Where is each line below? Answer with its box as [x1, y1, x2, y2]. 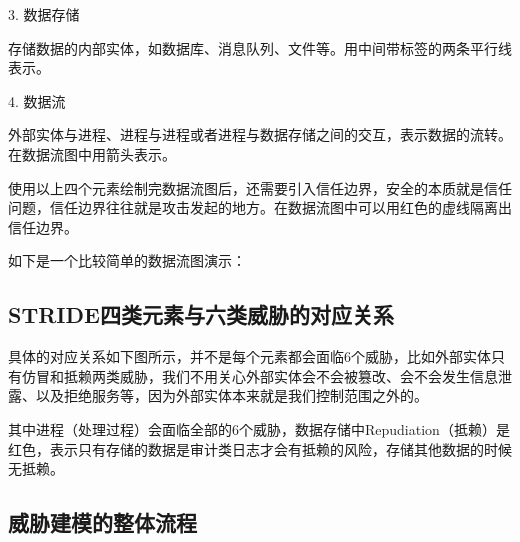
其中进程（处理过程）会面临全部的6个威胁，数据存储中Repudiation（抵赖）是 [8, 418, 510, 439]
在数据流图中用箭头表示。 [8, 143, 176, 164]
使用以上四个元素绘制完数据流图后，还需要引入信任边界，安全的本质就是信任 [8, 177, 512, 198]
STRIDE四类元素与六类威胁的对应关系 [8, 299, 394, 330]
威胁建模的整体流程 [8, 507, 197, 538]
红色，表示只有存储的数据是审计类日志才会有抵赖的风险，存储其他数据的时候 [8, 438, 512, 459]
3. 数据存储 [8, 4, 80, 24]
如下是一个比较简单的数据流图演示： [8, 250, 246, 271]
